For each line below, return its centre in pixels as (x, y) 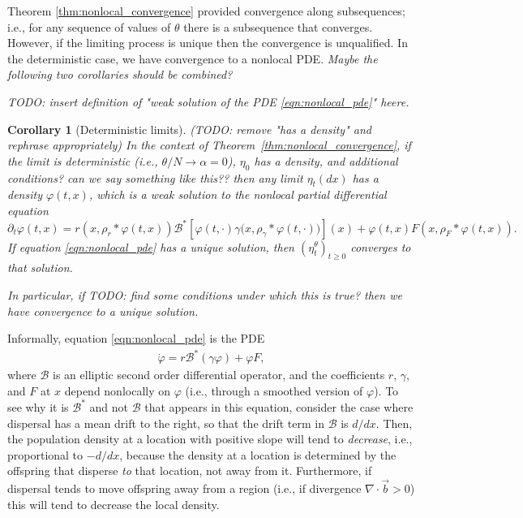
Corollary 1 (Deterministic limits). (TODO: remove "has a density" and (189, 129)
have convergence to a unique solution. (103, 311)
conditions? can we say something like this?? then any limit (155, 177)
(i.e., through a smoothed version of (274, 390)
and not (109, 406)
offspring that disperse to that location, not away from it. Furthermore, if (190, 471)
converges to (381, 246)
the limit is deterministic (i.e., (83, 160)
